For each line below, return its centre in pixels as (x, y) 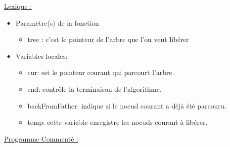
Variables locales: (42, 55)
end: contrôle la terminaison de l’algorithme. (94, 89)
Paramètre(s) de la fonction (57, 22)
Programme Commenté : (41, 138)
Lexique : (18, 6)
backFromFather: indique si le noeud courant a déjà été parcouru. (127, 105)
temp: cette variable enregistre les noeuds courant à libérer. (117, 122)
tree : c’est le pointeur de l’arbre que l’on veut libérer (108, 39)
